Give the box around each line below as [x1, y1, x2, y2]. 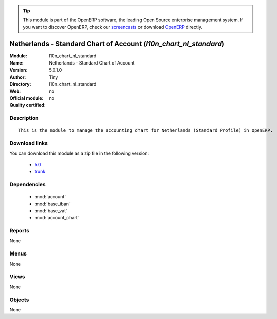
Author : [9, 74, 26, 80]
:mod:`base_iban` [34, 201, 71, 207]
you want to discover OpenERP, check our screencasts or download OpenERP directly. [23, 24, 203, 30]
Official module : [9, 95, 44, 101]
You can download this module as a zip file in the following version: [9, 150, 149, 156]
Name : [9, 60, 24, 66]
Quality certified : [9, 102, 46, 108]
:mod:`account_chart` [34, 215, 79, 221]
